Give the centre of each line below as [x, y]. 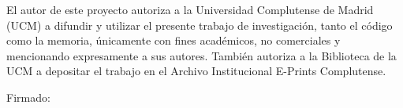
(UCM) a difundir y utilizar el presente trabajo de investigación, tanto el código [200, 25]
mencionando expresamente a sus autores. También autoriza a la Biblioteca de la [201, 55]
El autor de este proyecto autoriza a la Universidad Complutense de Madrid [190, 9]
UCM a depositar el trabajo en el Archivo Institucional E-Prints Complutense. [196, 71]
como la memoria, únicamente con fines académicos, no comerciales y [174, 40]
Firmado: [28, 97]
